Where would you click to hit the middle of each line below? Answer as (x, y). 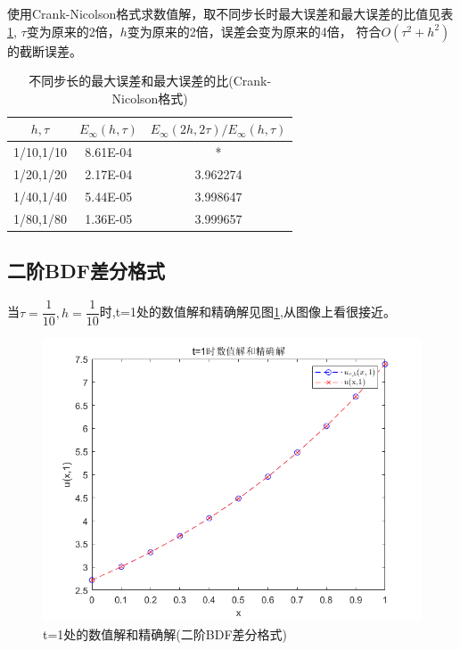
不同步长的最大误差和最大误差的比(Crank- (150, 81)
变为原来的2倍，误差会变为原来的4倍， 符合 (254, 31)
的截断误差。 (45, 50)
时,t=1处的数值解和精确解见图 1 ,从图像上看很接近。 (247, 312)
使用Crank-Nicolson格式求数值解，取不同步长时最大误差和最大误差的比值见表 (230, 13)
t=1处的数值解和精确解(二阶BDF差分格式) (165, 634)
